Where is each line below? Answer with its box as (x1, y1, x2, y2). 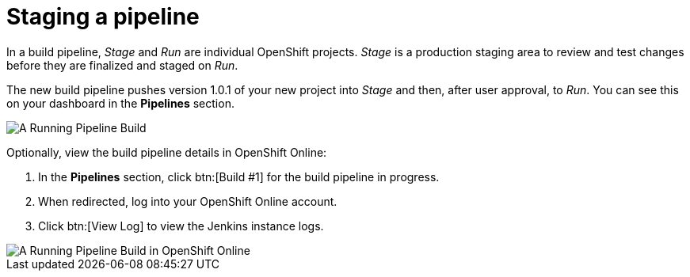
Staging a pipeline (6, 3, 200, 30)
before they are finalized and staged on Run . (6, 58, 238, 72)
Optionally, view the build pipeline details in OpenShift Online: (6, 145, 327, 159)
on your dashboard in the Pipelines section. (6, 96, 234, 110)
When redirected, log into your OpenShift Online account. (38, 194, 337, 208)
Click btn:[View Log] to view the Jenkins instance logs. (38, 218, 324, 233)
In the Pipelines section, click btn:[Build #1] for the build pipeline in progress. (38, 169, 440, 184)
